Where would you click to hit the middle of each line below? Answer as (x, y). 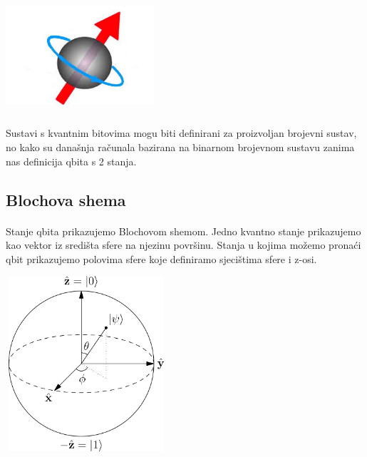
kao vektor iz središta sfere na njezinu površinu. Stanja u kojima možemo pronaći (183, 245)
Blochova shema (66, 199)
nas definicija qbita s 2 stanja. (71, 161)
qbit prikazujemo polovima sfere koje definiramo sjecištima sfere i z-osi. (161, 258)
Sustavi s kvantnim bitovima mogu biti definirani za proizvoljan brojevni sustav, (181, 133)
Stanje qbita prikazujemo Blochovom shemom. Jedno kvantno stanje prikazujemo (183, 231)
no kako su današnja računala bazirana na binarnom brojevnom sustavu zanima (180, 147)
